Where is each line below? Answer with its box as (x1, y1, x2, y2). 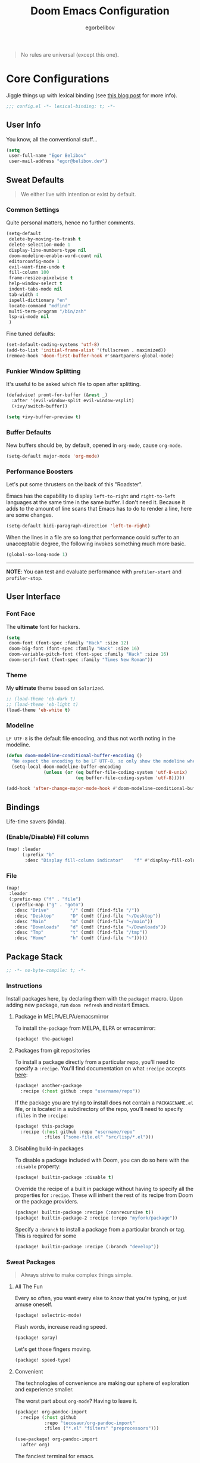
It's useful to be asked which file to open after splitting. (6, 381, 141, 388)
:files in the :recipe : (14, 1112, 68, 1119)
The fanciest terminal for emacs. (14, 1453, 95, 1460)
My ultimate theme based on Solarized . (6, 684, 105, 692)
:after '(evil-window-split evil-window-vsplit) (11, 397, 135, 403)
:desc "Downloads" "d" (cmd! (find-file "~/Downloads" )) (14, 924, 167, 930)
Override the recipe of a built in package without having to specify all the (14, 1186, 194, 1193)
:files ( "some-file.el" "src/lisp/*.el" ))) (44, 1134, 154, 1140)
